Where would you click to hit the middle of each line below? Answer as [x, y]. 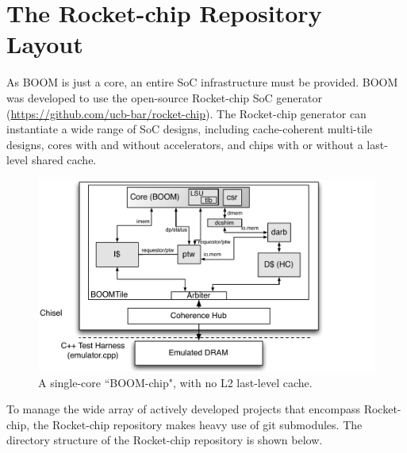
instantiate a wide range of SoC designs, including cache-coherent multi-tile [190, 129]
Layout [45, 44]
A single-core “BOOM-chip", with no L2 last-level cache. [175, 382]
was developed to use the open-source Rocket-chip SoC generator [164, 97]
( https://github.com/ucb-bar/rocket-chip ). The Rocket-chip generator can [186, 113]
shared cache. [64, 160]
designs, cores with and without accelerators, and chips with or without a [185, 144]
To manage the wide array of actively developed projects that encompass [183, 409]
